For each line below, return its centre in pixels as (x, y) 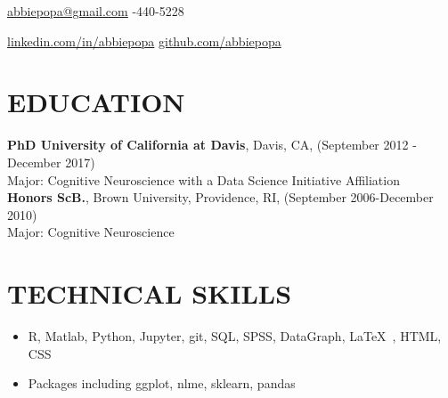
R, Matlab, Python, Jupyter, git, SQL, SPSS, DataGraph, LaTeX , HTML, (235, 336)
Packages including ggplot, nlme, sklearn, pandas (162, 383)
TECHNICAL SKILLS (150, 293)
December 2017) (51, 162)
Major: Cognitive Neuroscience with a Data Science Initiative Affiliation (204, 179)
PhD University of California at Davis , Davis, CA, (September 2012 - (212, 145)
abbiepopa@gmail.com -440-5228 (96, 11)
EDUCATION (96, 102)
